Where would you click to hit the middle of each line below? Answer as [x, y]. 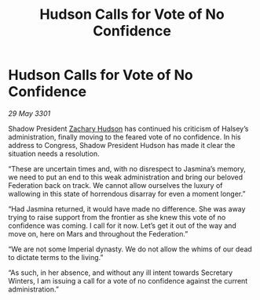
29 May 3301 [29, 113]
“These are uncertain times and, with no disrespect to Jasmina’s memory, [127, 168]
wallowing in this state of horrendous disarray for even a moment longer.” [127, 193]
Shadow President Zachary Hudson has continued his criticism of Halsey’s [128, 128]
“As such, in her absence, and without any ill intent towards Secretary [121, 273]
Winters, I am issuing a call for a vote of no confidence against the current [128, 280]
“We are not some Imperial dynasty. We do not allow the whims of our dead [130, 249]
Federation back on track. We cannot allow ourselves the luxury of [115, 185]
